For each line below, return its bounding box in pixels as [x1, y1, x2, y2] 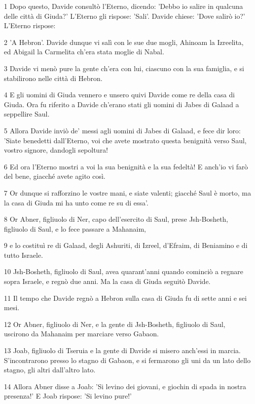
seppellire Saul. [4, 109, 50, 119]
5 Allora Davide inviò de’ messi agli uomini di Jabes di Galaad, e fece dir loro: [4, 125, 241, 135]
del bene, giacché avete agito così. [4, 171, 106, 181]
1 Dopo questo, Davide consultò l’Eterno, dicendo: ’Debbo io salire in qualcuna [4, 1, 243, 11]
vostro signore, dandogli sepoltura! [4, 145, 108, 155]
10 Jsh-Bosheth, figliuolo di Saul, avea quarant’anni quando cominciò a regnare [4, 266, 243, 277]
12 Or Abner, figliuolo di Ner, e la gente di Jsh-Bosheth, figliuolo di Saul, [4, 319, 225, 329]
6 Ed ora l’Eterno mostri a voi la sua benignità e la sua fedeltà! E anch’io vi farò [4, 161, 248, 171]
